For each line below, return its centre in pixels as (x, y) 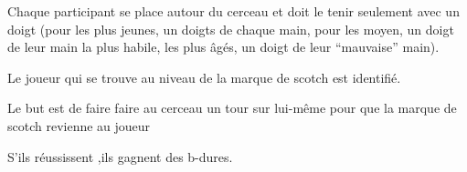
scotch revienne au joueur (79, 125)
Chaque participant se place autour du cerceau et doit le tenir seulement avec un (233, 11)
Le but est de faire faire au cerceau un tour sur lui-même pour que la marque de (232, 108)
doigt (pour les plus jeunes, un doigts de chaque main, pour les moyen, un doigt (231, 29)
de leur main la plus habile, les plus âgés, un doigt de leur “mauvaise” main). (223, 47)
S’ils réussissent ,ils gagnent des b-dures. (120, 156)
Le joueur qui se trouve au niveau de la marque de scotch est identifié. (204, 77)
